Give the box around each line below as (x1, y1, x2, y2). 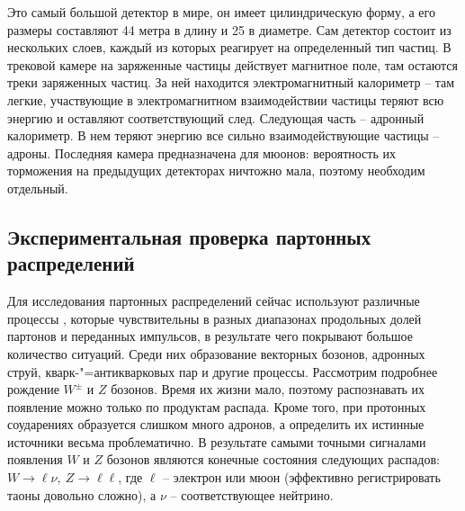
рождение (7, 380, 59, 399)
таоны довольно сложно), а (7, 485, 156, 504)
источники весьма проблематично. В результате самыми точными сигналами (7, 432, 426, 451)
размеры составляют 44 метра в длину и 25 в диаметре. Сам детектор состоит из (7, 20, 452, 39)
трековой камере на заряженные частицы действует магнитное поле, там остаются (7, 55, 459, 74)
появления (7, 450, 63, 469)
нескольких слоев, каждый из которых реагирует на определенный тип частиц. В (7, 38, 452, 57)
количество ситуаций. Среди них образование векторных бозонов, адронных (7, 344, 425, 363)
